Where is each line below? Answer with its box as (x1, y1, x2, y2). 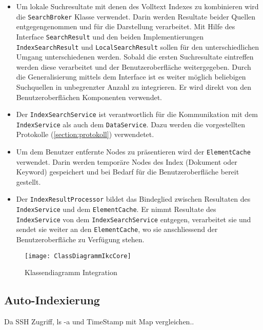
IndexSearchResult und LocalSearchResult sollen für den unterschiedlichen (16, 41, 259, 52)
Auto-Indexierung (4, 292, 100, 308)
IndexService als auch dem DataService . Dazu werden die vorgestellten (16, 119, 246, 129)
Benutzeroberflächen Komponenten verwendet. (16, 91, 162, 102)
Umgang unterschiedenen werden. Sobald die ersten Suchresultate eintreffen (16, 51, 254, 62)
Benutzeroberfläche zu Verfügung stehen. (16, 234, 145, 245)
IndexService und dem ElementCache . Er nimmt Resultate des (16, 204, 216, 215)
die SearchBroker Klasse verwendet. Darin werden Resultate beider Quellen (16, 11, 256, 22)
